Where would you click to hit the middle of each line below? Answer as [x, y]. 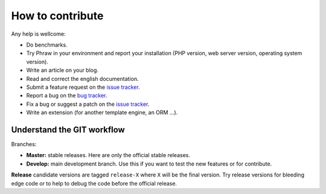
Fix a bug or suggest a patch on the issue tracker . [88, 104]
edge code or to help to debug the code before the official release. [94, 183]
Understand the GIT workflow [68, 130]
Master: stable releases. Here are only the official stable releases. [108, 155]
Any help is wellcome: [38, 34]
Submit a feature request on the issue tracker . [83, 87]
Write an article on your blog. [62, 70]
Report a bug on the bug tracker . [67, 95]
